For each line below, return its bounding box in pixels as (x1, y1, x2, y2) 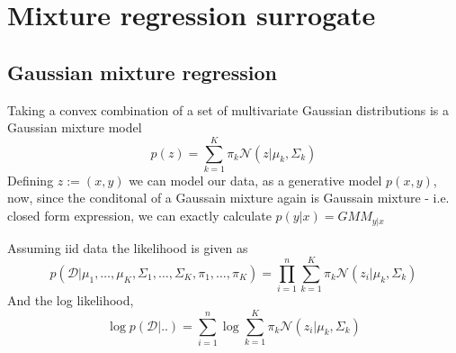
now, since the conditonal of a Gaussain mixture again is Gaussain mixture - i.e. (7, 188, 450, 207)
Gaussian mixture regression (7, 58, 277, 86)
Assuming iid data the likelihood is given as (7, 238, 248, 257)
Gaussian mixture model (7, 118, 142, 137)
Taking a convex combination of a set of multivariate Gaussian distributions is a (7, 100, 450, 119)
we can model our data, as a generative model (129, 170, 382, 189)
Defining (7, 170, 54, 189)
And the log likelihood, (7, 291, 134, 310)
